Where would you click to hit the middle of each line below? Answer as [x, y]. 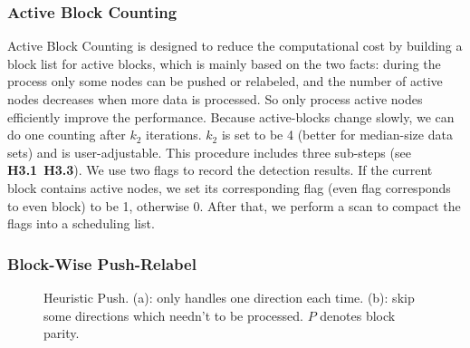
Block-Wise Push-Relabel [102, 263]
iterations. [174, 135]
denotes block [358, 315]
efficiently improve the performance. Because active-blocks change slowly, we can [231, 116]
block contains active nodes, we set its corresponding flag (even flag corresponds [229, 187]
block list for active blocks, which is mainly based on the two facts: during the [224, 63]
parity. [62, 333]
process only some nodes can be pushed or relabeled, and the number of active [225, 81]
